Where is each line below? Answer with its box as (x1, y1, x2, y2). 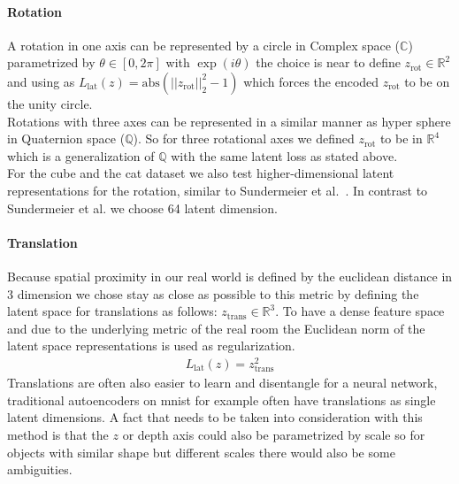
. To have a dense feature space (275, 302, 445, 320)
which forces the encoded (243, 72, 379, 90)
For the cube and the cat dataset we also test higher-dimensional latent (7, 164, 394, 182)
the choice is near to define (256, 53, 401, 72)
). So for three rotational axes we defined (133, 129, 355, 148)
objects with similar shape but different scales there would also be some (7, 442, 395, 461)
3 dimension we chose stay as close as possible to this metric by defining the (7, 284, 419, 303)
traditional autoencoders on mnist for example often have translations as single (7, 390, 436, 409)
